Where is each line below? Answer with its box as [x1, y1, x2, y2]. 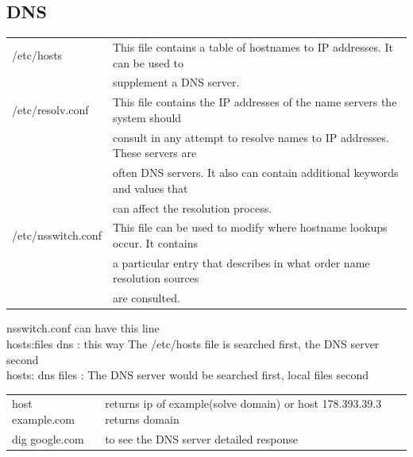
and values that [112, 179, 188, 196]
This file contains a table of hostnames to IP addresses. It [112, 38, 394, 55]
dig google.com [12, 430, 84, 447]
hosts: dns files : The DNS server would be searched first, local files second [6, 367, 369, 383]
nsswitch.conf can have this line [6, 320, 160, 336]
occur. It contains [112, 234, 198, 251]
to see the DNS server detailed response [105, 430, 299, 447]
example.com [12, 411, 75, 428]
